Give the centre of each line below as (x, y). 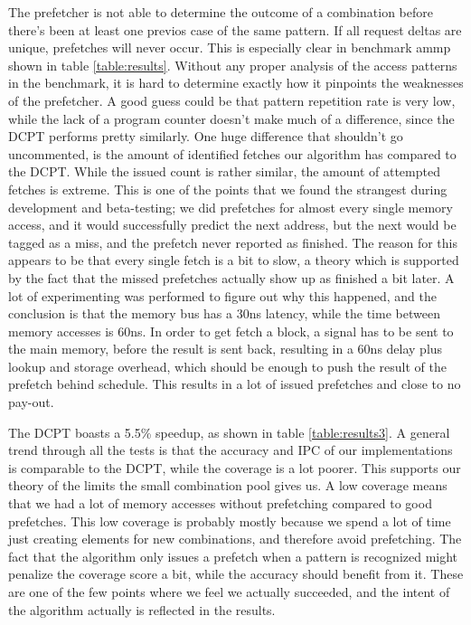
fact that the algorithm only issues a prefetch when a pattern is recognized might (233, 556)
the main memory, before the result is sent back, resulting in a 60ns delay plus (226, 349)
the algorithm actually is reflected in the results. (142, 609)
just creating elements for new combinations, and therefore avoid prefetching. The (235, 539)
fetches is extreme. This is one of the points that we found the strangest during (228, 189)
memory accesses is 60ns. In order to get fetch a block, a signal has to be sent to (231, 331)
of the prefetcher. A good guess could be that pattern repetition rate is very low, (232, 100)
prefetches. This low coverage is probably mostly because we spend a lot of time (230, 521)
